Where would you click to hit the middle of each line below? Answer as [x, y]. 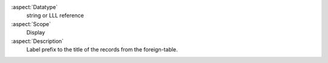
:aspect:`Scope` [31, 24]
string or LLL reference [55, 16]
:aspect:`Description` [37, 41]
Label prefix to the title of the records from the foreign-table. [102, 49]
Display [36, 33]
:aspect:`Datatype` [34, 7]
